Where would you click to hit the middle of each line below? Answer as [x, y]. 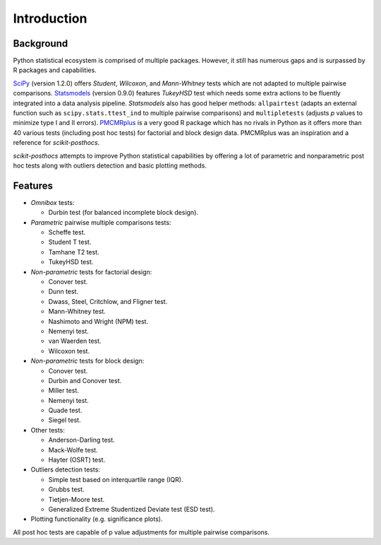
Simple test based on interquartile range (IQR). [116, 479]
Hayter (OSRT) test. [77, 460]
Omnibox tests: [53, 202]
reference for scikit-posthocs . [56, 143]
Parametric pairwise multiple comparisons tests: [101, 222]
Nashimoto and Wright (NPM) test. [98, 321]
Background [41, 43]
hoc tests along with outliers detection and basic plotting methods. [110, 165]
